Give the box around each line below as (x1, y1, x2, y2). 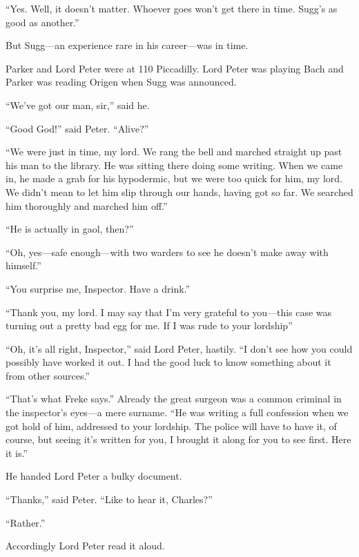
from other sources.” (6, 368, 90, 382)
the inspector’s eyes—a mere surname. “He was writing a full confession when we (6, 405, 349, 420)
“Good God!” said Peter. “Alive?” (6, 121, 149, 135)
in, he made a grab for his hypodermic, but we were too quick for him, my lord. (6, 171, 342, 186)
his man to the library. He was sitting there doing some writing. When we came (6, 157, 343, 172)
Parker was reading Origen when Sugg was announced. (6, 75, 237, 89)
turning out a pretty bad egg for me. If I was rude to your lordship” (6, 318, 293, 333)
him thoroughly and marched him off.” (6, 198, 168, 213)
